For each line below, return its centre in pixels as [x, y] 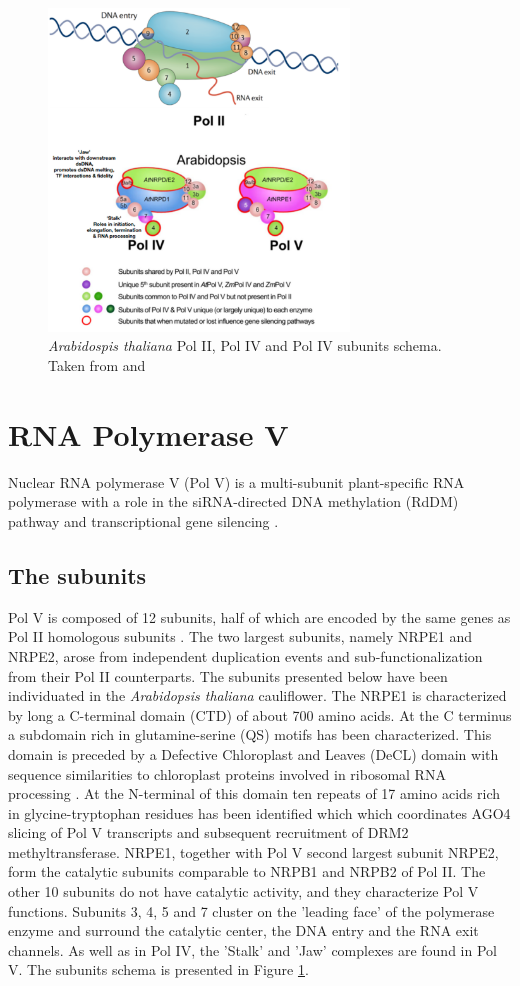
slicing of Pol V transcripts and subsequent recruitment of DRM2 [208, 832]
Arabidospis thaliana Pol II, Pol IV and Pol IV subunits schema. [245, 345]
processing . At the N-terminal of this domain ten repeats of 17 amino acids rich [254, 793]
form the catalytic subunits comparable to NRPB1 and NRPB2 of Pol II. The [247, 871]
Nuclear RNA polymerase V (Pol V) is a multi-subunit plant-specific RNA [236, 481]
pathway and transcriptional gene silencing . [143, 520]
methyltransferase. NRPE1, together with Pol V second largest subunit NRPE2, [253, 851]
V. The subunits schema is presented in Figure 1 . [158, 969]
